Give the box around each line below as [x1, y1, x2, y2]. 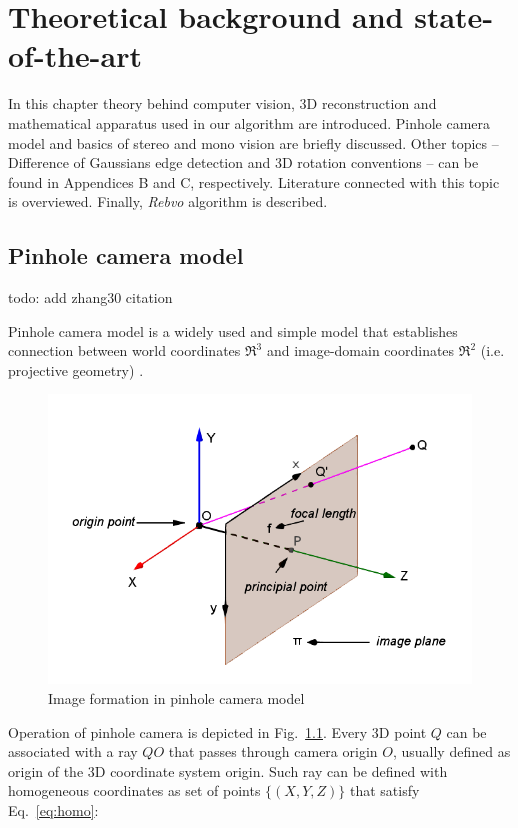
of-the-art [8, 35, 142, 76]
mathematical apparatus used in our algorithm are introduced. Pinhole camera [8, 112, 491, 133]
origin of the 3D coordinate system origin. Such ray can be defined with [8, 760, 448, 781]
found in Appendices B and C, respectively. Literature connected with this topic [8, 171, 500, 192]
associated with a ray [8, 741, 138, 762]
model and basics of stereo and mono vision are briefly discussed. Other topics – [8, 132, 499, 153]
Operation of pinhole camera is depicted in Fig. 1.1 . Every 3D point [8, 721, 427, 742]
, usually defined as [392, 741, 511, 762]
